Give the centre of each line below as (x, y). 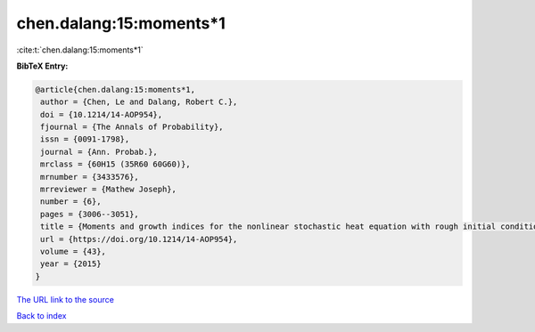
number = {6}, (71, 202)
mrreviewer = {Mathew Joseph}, (109, 190)
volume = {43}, (74, 251)
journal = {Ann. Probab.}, (99, 152)
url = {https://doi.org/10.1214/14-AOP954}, (139, 239)
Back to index (41, 316)
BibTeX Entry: (42, 66)
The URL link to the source (66, 299)
